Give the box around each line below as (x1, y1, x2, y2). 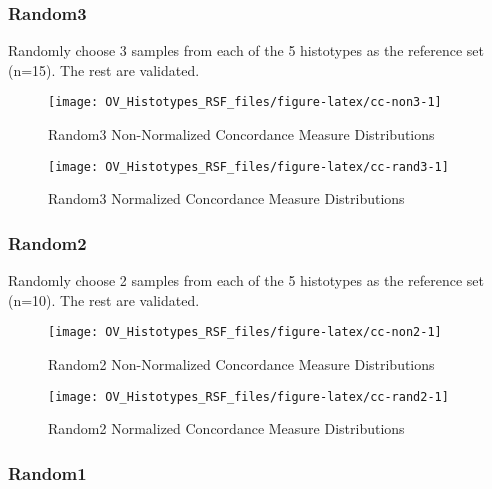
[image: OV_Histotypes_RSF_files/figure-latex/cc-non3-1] (48, 95, 442, 110)
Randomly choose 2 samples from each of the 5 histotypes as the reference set (8, 270, 484, 291)
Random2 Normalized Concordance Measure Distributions (48, 418, 405, 439)
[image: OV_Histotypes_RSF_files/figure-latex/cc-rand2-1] (48, 389, 449, 404)
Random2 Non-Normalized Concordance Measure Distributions (48, 353, 435, 374)
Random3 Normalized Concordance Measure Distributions (48, 188, 405, 209)
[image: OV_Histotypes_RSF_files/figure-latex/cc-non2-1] (48, 325, 442, 340)
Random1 (8, 460, 87, 485)
